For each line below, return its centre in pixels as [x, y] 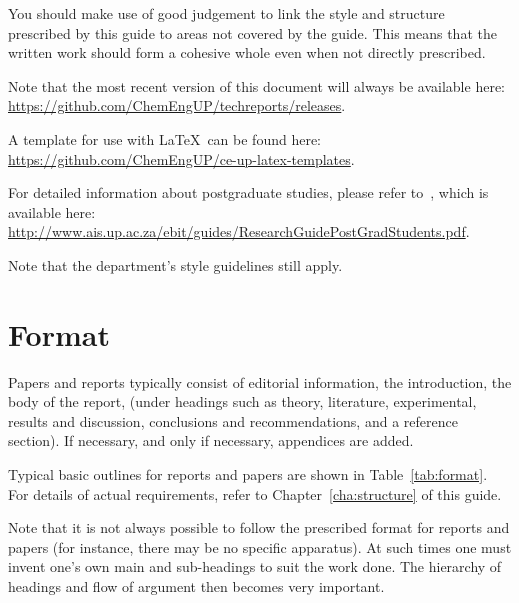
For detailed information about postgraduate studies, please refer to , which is [248, 192]
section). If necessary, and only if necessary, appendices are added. [211, 440]
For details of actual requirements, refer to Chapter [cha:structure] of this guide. [255, 493]
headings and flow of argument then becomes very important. [196, 586]
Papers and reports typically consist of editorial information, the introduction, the [260, 381]
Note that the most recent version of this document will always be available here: [256, 85]
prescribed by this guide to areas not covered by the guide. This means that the [252, 32]
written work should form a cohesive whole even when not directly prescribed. [247, 52]
